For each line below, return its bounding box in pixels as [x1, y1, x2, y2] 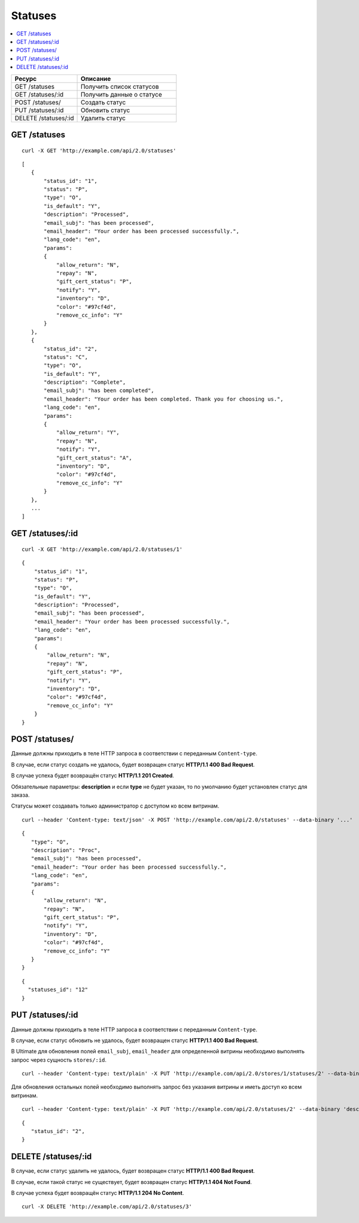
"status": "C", [44, 354, 89, 360]
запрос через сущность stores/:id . [11, 1056, 107, 1064]
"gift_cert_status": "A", [56, 454, 133, 461]
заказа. [11, 791, 30, 799]
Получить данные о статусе [80, 90, 162, 98]
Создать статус [80, 98, 126, 106]
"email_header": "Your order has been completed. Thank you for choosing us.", [44, 396, 284, 402]
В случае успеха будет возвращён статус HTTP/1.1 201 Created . [11, 772, 175, 779]
